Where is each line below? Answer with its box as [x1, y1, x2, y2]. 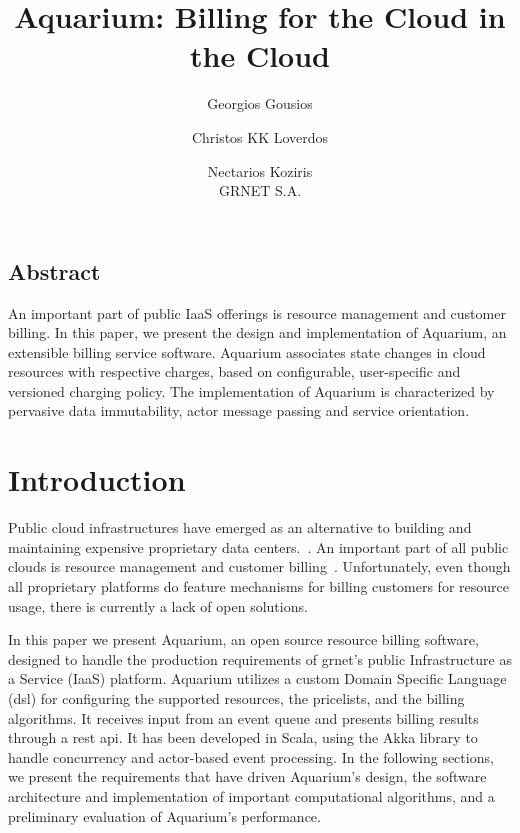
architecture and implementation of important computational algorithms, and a [8, 785, 495, 806]
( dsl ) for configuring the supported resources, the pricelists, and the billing [8, 687, 465, 708]
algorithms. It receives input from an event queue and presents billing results [8, 707, 479, 728]
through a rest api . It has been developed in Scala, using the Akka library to [8, 727, 478, 748]
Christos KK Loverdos [191, 126, 329, 147]
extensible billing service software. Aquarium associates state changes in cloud [8, 341, 486, 362]
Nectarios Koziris [207, 160, 313, 181]
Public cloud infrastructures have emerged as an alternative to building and [8, 517, 472, 538]
